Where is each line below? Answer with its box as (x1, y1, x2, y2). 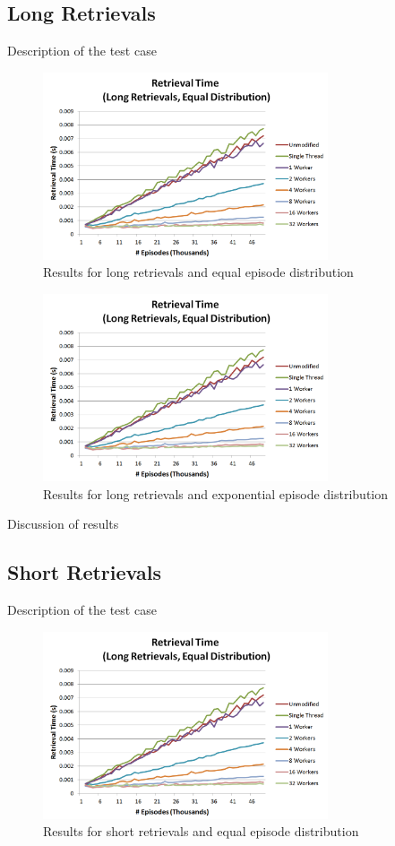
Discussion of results (7, 514, 119, 533)
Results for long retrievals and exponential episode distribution (43, 484, 388, 503)
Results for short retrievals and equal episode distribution (43, 822, 359, 841)
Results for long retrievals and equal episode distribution (43, 263, 354, 281)
